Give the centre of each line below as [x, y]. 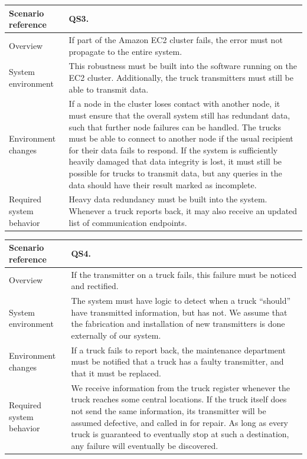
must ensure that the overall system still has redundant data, [179, 115]
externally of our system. [116, 335]
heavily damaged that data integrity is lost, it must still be [175, 161]
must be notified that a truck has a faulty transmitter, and [177, 361]
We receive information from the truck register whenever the [181, 387]
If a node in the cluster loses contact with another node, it [174, 104]
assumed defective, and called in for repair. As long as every [180, 422]
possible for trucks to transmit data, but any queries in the [175, 173]
